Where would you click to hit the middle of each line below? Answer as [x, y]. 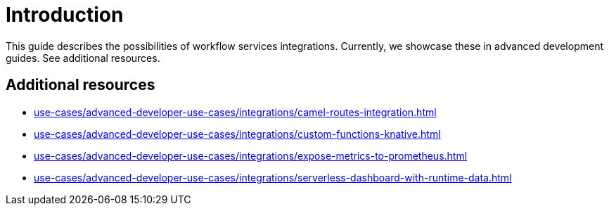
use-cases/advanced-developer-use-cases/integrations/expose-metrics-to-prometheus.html [251, 155]
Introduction [65, 15]
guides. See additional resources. [83, 58]
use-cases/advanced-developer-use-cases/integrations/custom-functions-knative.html [237, 134]
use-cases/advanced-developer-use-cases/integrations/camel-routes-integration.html [235, 112]
